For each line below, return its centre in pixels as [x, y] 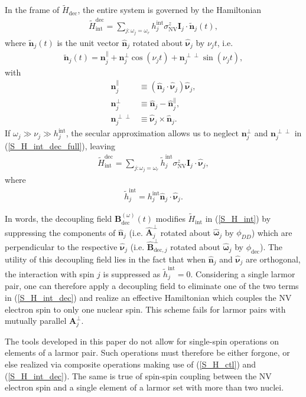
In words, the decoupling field [58, 219]
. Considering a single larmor [243, 273]
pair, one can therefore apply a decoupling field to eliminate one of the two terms [152, 286]
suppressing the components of [60, 232]
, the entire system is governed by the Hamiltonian [170, 10]
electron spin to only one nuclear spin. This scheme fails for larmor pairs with [145, 309]
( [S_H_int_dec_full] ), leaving [60, 146]
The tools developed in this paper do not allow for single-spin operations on [142, 341]
